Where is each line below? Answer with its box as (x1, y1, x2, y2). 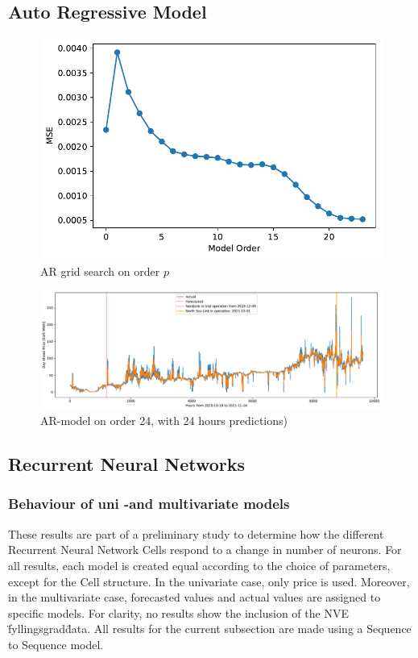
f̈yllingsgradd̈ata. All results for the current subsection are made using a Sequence (8, 620, 412, 637)
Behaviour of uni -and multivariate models (8, 493, 290, 514)
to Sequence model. (8, 635, 104, 652)
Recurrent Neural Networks (8, 452, 246, 477)
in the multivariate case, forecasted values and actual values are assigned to (8, 589, 381, 606)
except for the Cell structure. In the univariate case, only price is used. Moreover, (8, 573, 410, 589)
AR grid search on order (40, 262, 160, 279)
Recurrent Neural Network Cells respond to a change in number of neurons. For (8, 541, 402, 558)
